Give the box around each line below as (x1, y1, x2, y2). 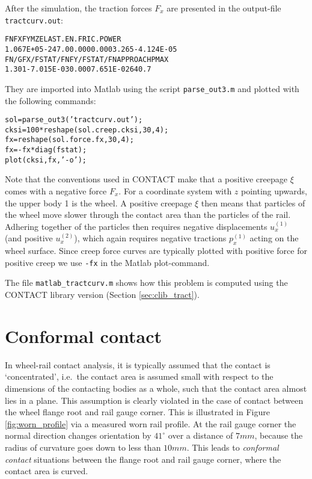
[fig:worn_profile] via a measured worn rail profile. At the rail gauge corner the (5, 417, 296, 430)
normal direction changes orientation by (5, 429, 151, 442)
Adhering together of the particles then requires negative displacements (5, 220, 268, 232)
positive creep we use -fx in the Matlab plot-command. (5, 256, 210, 268)
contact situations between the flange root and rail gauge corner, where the (5, 453, 281, 465)
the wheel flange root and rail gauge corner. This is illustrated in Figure (5, 406, 270, 418)
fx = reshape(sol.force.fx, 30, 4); (5, 135, 134, 144)
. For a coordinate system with (118, 185, 232, 197)
